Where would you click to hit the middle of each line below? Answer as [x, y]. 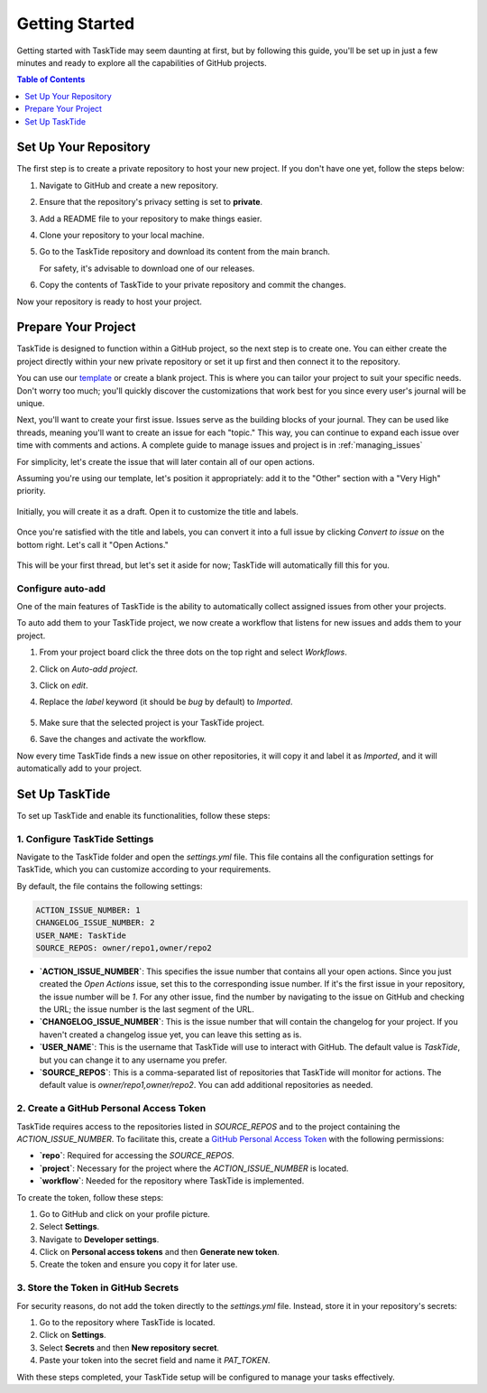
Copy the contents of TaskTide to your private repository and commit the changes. [193, 285]
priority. [31, 491]
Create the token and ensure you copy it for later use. [138, 1265]
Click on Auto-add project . [89, 669]
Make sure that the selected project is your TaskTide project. [152, 722]
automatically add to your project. [79, 768]
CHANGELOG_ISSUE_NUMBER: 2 [95, 923]
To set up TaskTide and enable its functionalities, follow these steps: [143, 815]
